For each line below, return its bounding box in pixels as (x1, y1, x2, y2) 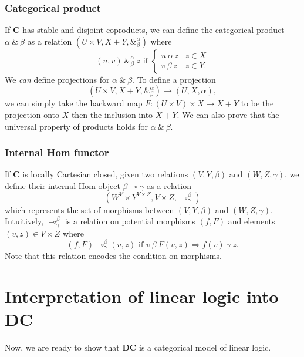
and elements (228, 215, 275, 227)
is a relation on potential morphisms (65, 215, 195, 227)
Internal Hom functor (5, 145, 109, 160)
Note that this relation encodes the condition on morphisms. (5, 250, 222, 262)
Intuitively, (5, 215, 44, 227)
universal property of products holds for (5, 120, 148, 132)
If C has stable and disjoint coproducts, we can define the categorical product (5, 23, 285, 36)
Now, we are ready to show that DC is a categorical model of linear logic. (5, 341, 271, 353)
